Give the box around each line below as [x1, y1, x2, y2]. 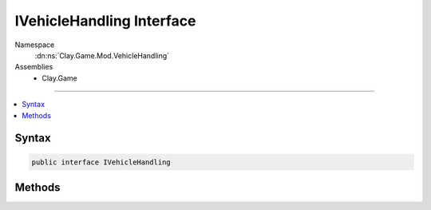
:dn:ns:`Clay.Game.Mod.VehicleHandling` [34, 50, 170, 60]
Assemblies [14, 62, 53, 72]
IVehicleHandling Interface [14, 12, 196, 30]
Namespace [14, 40, 55, 50]
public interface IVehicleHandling [31, 157, 171, 167]
